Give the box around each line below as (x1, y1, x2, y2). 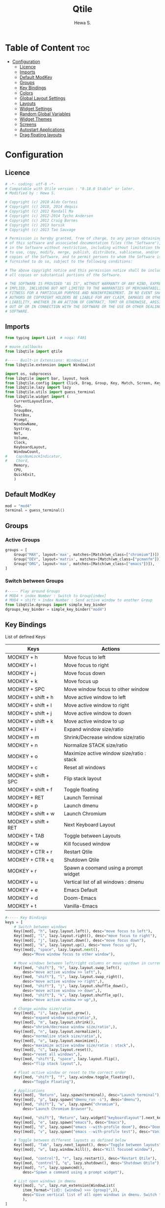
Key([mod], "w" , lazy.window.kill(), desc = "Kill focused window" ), (14, 1147, 155, 1152)
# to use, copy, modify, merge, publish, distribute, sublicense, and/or (5, 250, 160, 255)
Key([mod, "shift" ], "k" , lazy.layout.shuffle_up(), (14, 993, 124, 998)
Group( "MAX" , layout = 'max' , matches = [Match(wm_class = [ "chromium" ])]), (14, 552, 162, 557)
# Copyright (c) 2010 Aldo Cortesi (5, 200, 78, 205)
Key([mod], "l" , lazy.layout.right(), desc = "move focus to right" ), (14, 934, 157, 939)
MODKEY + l (7, 662, 36, 669)
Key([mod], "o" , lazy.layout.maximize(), (14, 1038, 100, 1043)
